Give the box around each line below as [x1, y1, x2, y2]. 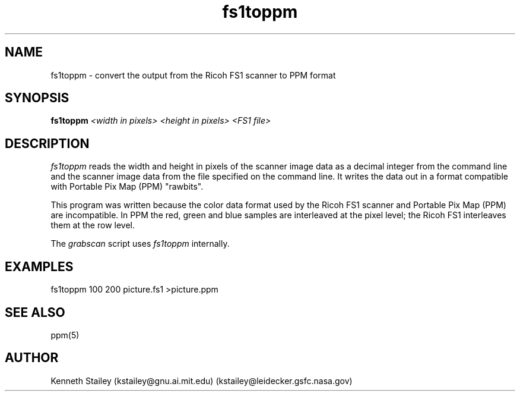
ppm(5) [50, 329, 80, 340]
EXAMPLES [5, 259, 74, 274]
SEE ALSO [5, 304, 65, 320]
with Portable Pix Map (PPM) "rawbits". [50, 181, 204, 192]
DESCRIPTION [5, 136, 90, 151]
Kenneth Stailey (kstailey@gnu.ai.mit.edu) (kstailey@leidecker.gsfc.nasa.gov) [50, 375, 353, 386]
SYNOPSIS [5, 90, 69, 106]
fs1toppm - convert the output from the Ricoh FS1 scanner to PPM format [50, 70, 336, 80]
